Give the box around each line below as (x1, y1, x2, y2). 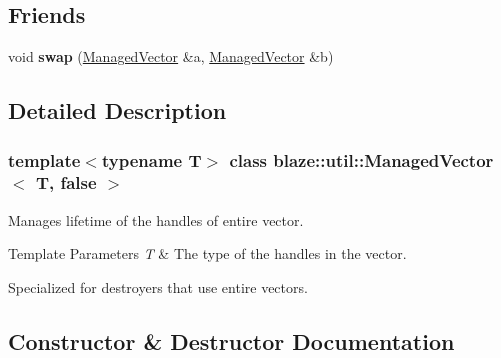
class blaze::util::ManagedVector (229, 147, 494, 172)
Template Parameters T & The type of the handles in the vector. (8, 243, 407, 264)
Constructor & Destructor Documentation (8, 325, 455, 356)
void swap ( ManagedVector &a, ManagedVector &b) (8, 46, 334, 67)
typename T (101, 147, 202, 172)
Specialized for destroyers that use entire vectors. (8, 276, 308, 297)
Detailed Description (8, 95, 227, 126)
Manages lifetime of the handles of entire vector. (8, 209, 304, 230)
